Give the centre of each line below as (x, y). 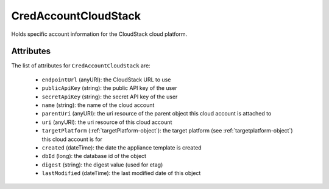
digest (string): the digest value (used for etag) (102, 165)
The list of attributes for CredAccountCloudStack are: (81, 66)
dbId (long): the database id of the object (94, 156)
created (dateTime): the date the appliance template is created (122, 147)
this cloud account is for (72, 139)
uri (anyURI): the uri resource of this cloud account (107, 122)
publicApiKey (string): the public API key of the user (109, 88)
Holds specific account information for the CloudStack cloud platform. (99, 34)
